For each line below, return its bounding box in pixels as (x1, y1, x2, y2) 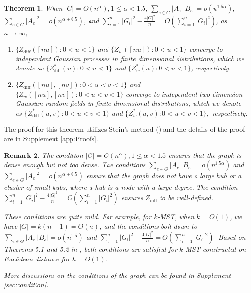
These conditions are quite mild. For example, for (4, 211, 152, 222)
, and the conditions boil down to (99, 221, 197, 231)
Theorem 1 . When (4, 3, 63, 13)
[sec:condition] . (4, 279, 49, 290)
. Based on (214, 232, 246, 242)
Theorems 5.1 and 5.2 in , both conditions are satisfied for (4, 244, 177, 254)
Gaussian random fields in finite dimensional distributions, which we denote (15, 98, 241, 108)
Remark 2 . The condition (4, 150, 83, 160)
